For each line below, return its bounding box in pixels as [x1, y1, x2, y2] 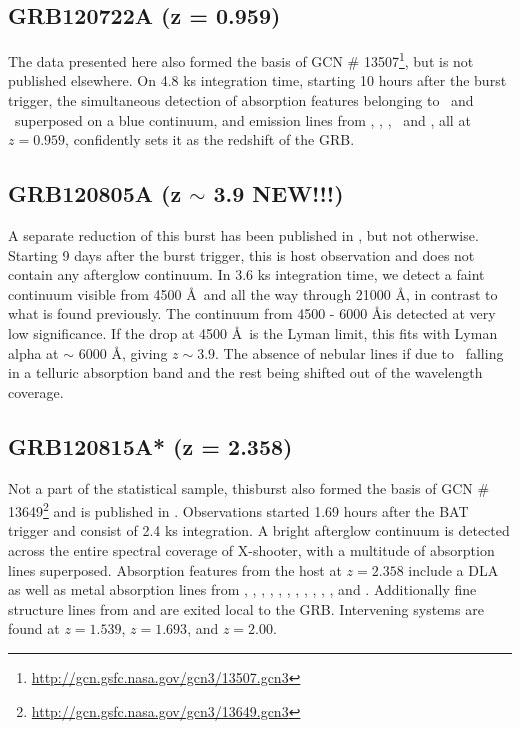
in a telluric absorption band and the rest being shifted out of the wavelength [8, 362, 483, 383]
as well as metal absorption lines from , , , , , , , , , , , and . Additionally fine [8, 579, 477, 600]
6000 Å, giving [78, 342, 168, 363]
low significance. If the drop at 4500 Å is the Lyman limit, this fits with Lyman [8, 323, 498, 343]
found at [8, 618, 60, 639]
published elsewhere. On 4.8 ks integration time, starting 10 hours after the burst [8, 70, 507, 91]
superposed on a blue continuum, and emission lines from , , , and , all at [14, 109, 471, 130]
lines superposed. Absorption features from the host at [8, 559, 342, 580]
